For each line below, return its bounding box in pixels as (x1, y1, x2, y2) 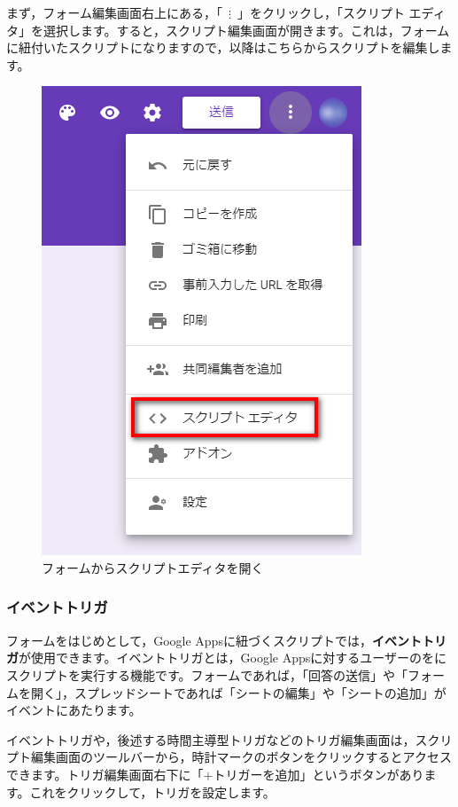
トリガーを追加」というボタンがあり (213, 764, 424, 783)
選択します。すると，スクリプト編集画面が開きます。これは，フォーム (43, 20, 450, 39)
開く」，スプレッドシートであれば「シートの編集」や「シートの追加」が (30, 683, 446, 701)
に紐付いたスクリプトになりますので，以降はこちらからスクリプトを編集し (6, 38, 440, 57)
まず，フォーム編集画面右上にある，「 (6, 4, 222, 21)
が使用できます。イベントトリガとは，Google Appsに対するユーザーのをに (19, 648, 447, 667)
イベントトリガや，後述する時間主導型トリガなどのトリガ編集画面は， (6, 730, 415, 748)
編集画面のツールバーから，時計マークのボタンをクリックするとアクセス (30, 748, 452, 766)
